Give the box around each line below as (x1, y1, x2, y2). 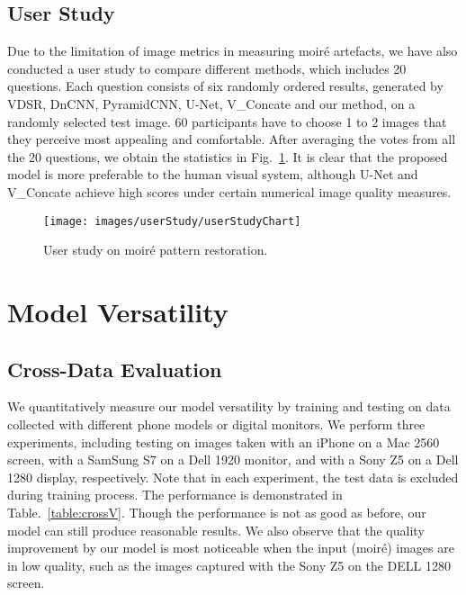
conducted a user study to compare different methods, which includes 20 (7, 59, 407, 77)
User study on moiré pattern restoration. (43, 240, 268, 259)
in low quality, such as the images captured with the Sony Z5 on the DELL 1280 (7, 555, 451, 574)
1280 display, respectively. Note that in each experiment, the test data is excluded (7, 467, 459, 486)
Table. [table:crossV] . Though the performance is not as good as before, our (7, 502, 426, 521)
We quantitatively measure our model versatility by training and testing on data (7, 397, 451, 416)
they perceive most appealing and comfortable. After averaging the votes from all (7, 130, 456, 149)
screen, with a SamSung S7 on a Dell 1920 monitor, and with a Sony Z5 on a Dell (7, 450, 459, 469)
